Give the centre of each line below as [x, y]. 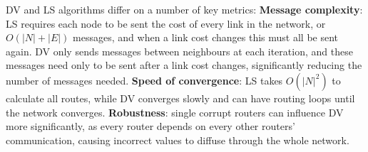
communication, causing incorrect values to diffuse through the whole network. [178, 140]
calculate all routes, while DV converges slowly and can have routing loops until [180, 98]
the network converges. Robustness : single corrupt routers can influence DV [175, 112]
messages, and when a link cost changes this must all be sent [206, 37]
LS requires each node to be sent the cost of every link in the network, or [166, 23]
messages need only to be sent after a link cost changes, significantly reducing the [184, 65]
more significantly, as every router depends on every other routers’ [150, 126]
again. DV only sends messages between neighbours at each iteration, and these [179, 51]
